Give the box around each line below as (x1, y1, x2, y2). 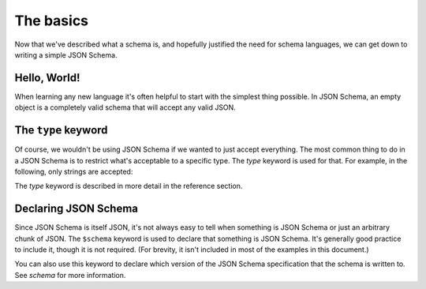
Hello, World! (14, 71, 80, 84)
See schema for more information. (14, 270, 126, 280)
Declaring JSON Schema (14, 202, 138, 216)
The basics (14, 12, 89, 29)
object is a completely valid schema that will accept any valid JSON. (14, 103, 236, 112)
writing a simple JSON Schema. (14, 50, 118, 59)
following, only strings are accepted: (14, 167, 133, 176)
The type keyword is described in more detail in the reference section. (14, 182, 243, 191)
